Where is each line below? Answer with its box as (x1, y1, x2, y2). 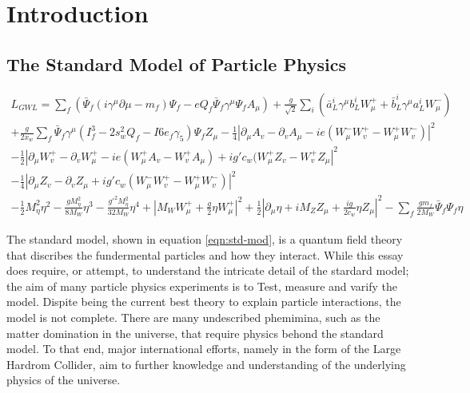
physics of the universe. (6, 371, 121, 388)
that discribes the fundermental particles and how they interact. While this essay (6, 246, 404, 263)
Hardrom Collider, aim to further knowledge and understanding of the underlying (6, 355, 406, 372)
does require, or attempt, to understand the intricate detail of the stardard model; (6, 262, 409, 279)
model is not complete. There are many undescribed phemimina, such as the (6, 308, 380, 325)
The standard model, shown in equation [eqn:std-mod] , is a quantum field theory (6, 230, 403, 247)
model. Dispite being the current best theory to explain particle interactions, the (6, 293, 401, 310)
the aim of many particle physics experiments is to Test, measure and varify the (6, 277, 398, 294)
